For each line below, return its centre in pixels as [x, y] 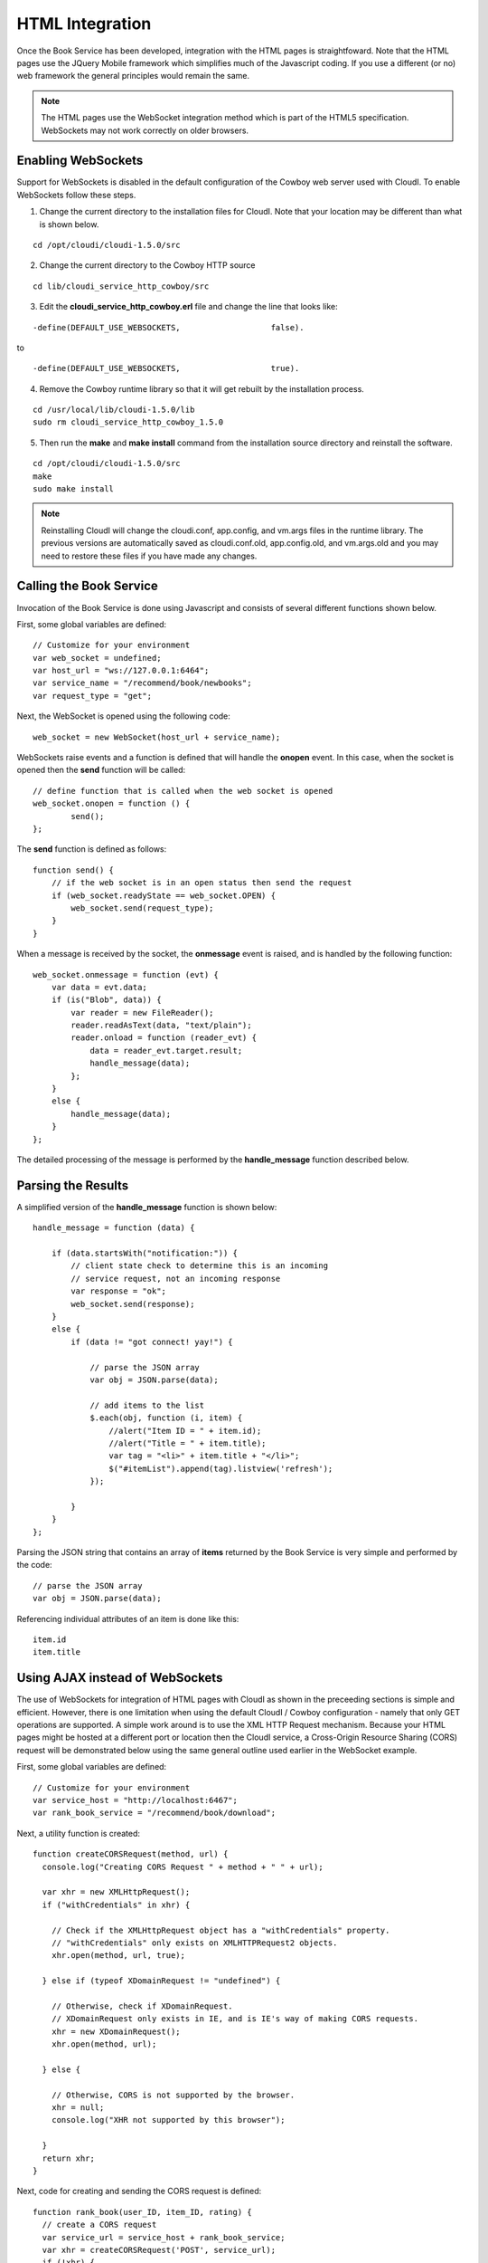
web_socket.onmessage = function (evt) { [126, 974]
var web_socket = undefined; [97, 658]
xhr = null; [78, 2108]
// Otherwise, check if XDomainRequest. [142, 2006]
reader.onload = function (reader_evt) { [164, 1038]
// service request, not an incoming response [176, 1278]
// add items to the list [147, 1405]
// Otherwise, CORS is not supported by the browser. [173, 2095]
